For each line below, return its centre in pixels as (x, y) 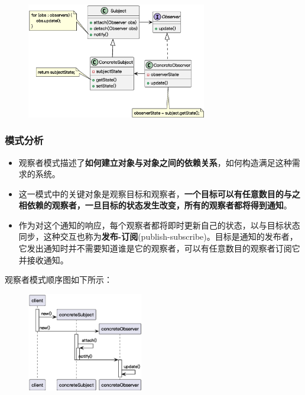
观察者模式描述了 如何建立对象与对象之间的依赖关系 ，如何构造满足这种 (155, 162)
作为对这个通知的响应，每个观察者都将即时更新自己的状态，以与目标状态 (159, 225)
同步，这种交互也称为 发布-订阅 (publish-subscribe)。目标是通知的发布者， (158, 236)
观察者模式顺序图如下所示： (59, 280)
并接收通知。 (43, 259)
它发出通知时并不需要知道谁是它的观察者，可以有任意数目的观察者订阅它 (159, 248)
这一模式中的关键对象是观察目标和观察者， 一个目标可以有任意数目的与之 (159, 193)
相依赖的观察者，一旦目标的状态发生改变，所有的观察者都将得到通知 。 (155, 205)
